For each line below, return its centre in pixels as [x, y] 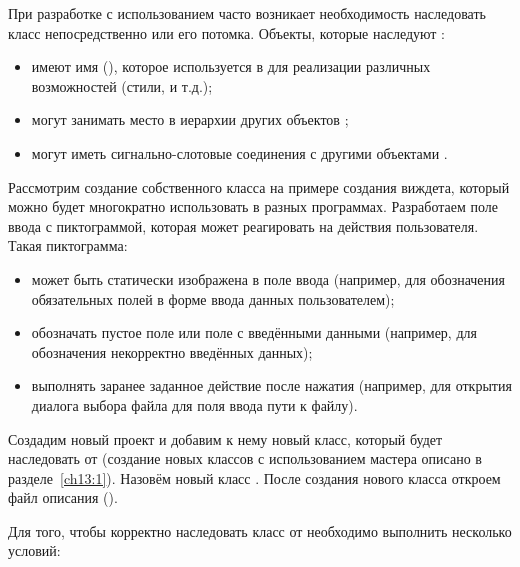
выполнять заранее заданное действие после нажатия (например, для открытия [271, 385]
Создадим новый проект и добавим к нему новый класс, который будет [225, 438]
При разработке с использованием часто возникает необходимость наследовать [247, 13]
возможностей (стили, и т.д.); [122, 85]
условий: [34, 550]
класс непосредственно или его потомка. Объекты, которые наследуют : [226, 32]
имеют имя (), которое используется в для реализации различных [231, 66]
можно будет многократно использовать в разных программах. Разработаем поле [253, 206]
